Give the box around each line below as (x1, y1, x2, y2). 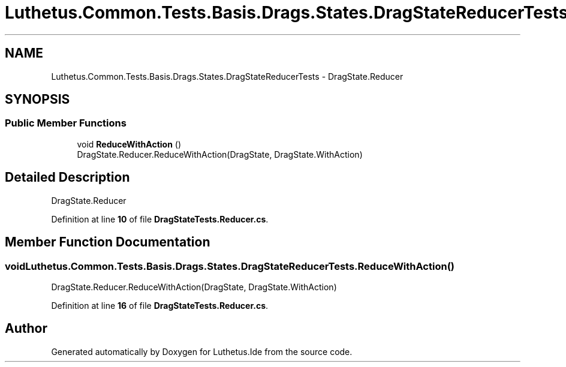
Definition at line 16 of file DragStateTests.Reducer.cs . (51, 300, 269, 311)
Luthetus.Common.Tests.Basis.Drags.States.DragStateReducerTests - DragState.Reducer (51, 71, 404, 82)
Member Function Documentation (5, 234, 210, 250)
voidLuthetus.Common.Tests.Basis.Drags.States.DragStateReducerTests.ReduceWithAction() (5, 260, 454, 272)
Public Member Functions (5, 117, 127, 130)
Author (5, 321, 47, 336)
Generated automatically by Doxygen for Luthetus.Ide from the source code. (51, 346, 353, 357)
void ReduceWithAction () (77, 139, 182, 149)
